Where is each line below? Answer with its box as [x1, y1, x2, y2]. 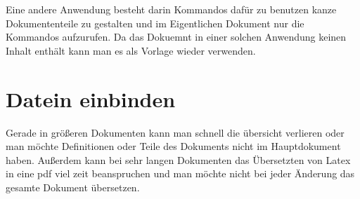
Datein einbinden [6, 84, 176, 113]
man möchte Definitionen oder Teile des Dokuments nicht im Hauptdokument [6, 139, 341, 153]
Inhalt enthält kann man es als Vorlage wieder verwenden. [6, 43, 256, 57]
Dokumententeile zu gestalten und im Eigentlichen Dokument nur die [6, 15, 304, 30]
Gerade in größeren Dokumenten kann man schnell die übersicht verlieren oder [6, 125, 345, 139]
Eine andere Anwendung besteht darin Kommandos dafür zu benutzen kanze [6, 2, 337, 16]
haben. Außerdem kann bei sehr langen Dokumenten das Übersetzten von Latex [6, 152, 351, 167]
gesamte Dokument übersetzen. [6, 179, 140, 194]
